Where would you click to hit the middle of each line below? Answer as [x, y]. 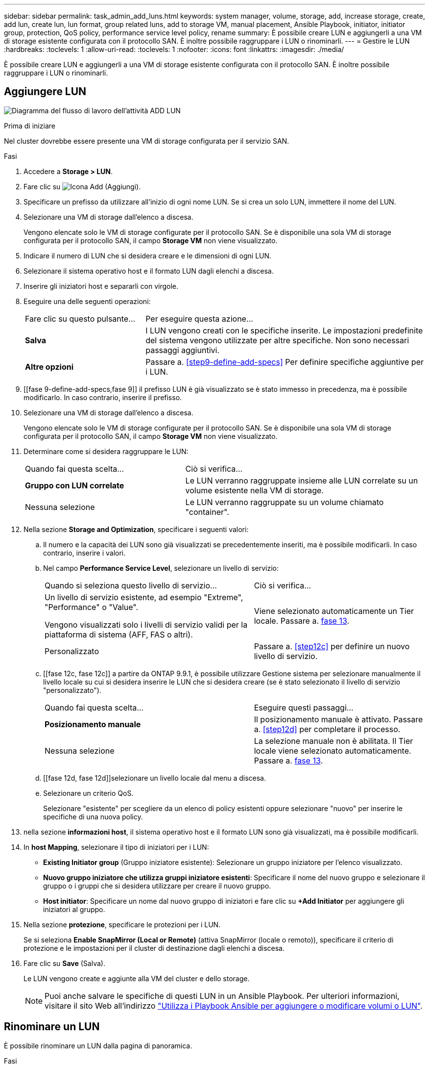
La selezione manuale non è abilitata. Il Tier [334, 741]
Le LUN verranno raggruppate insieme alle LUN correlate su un [302, 480]
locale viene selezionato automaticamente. [333, 750]
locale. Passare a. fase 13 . [302, 621]
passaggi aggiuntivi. [182, 350]
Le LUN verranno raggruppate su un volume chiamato [285, 502]
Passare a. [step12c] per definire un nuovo [332, 646]
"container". [207, 512]
